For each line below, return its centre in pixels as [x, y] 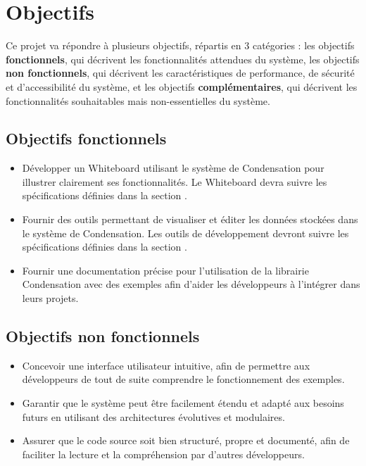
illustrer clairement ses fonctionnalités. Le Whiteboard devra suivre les [175, 181]
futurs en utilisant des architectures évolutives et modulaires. [153, 416]
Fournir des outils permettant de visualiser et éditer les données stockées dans [190, 219]
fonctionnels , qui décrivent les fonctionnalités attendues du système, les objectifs [183, 59]
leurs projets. [50, 298]
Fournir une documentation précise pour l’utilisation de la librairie [165, 270]
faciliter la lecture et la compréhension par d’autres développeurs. [163, 454]
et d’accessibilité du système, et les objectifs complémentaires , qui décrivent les [182, 86]
